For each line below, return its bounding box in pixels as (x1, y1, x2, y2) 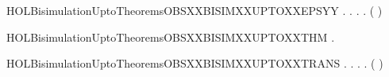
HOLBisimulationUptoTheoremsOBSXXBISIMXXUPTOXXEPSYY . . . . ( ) (6, 2, 383, 18)
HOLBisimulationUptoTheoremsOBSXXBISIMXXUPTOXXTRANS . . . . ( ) (6, 55, 383, 71)
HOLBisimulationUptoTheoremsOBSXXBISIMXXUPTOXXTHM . (6, 28, 335, 45)
